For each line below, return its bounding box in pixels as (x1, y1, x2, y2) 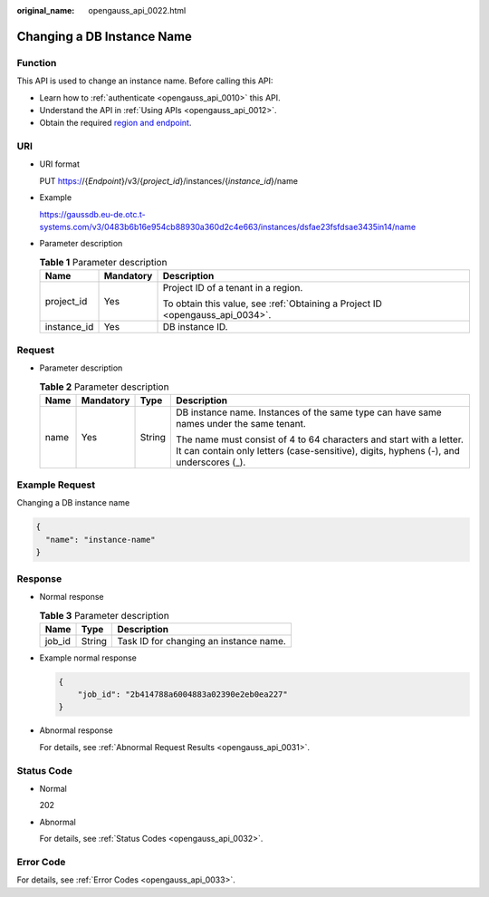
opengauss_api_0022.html (88, 5, 187, 15)
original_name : (16, 5, 75, 15)
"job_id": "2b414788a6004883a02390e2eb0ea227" (77, 690, 289, 699)
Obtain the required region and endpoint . (39, 118, 192, 129)
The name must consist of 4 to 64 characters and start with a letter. (176, 433, 464, 446)
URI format (39, 159, 81, 169)
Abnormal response (39, 725, 113, 736)
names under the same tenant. (176, 417, 307, 429)
